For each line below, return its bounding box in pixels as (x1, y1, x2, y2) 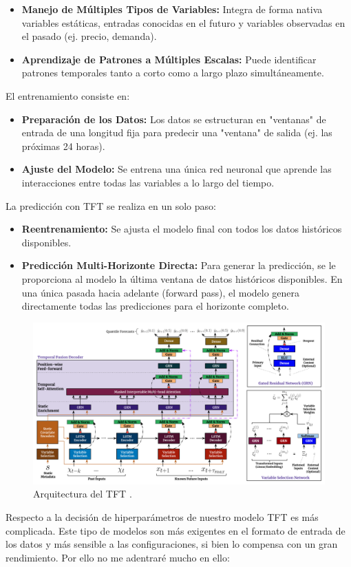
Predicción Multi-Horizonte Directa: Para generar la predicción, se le (21, 258, 336, 272)
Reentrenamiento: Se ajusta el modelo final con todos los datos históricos (21, 222, 342, 236)
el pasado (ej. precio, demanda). (21, 29, 157, 43)
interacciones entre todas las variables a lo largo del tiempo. (21, 175, 275, 189)
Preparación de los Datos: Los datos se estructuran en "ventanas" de (21, 111, 326, 126)
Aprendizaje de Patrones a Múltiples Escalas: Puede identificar (21, 52, 317, 66)
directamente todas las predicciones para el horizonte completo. (21, 299, 289, 313)
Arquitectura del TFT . (33, 486, 132, 501)
